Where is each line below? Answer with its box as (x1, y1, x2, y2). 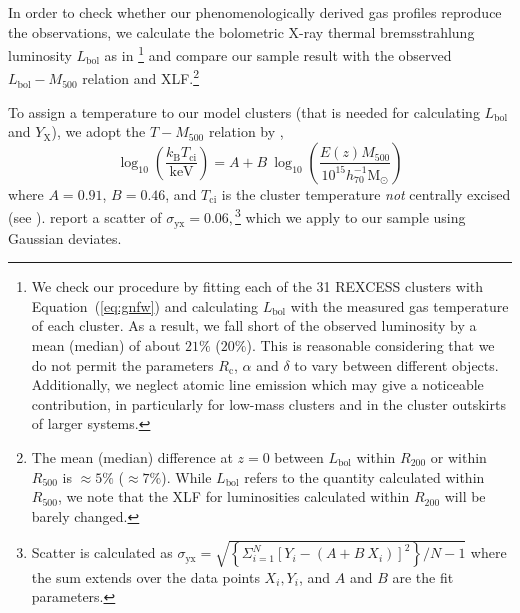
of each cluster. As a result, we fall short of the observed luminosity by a (31, 315, 477, 336)
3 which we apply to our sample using (235, 204, 466, 228)
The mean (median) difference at (31, 446, 233, 467)
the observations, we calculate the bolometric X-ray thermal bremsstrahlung (8, 21, 475, 42)
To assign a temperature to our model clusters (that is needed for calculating (8, 101, 480, 122)
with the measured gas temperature (290, 295, 509, 316)
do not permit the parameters (31, 354, 214, 375)
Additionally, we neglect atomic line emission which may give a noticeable (31, 374, 484, 395)
